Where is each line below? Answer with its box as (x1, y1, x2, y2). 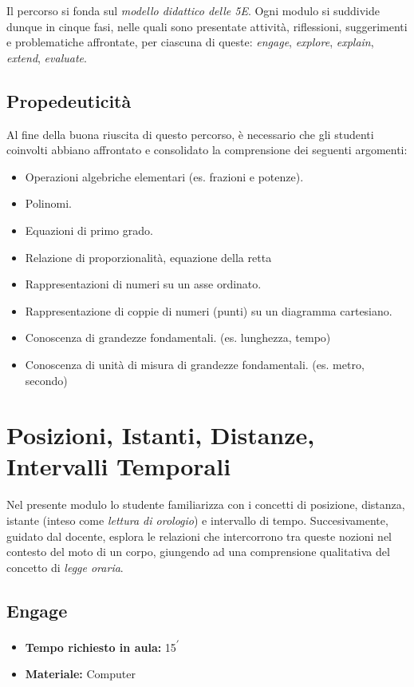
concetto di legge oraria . (6, 558, 124, 575)
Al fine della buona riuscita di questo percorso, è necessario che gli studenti (6, 125, 374, 142)
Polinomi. (25, 195, 72, 212)
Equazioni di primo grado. (25, 221, 153, 238)
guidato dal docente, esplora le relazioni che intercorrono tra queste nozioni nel (6, 527, 392, 544)
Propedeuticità (6, 88, 132, 113)
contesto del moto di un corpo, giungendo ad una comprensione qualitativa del (6, 543, 390, 560)
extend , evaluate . (6, 49, 87, 66)
